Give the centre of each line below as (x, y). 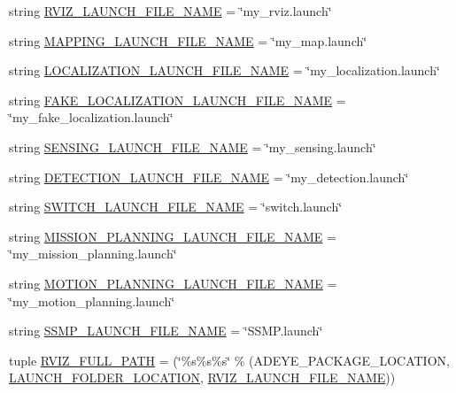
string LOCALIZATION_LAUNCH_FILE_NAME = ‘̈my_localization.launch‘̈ (224, 70)
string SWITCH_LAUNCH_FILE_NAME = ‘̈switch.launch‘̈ (176, 207)
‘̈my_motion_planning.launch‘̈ (92, 301)
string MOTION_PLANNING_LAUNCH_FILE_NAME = (173, 283)
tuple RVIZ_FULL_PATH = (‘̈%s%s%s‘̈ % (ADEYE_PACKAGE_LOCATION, (229, 360)
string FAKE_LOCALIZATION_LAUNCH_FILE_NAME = (178, 100)
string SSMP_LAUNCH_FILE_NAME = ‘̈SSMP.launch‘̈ (166, 331)
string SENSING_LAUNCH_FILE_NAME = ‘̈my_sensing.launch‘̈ (193, 146)
